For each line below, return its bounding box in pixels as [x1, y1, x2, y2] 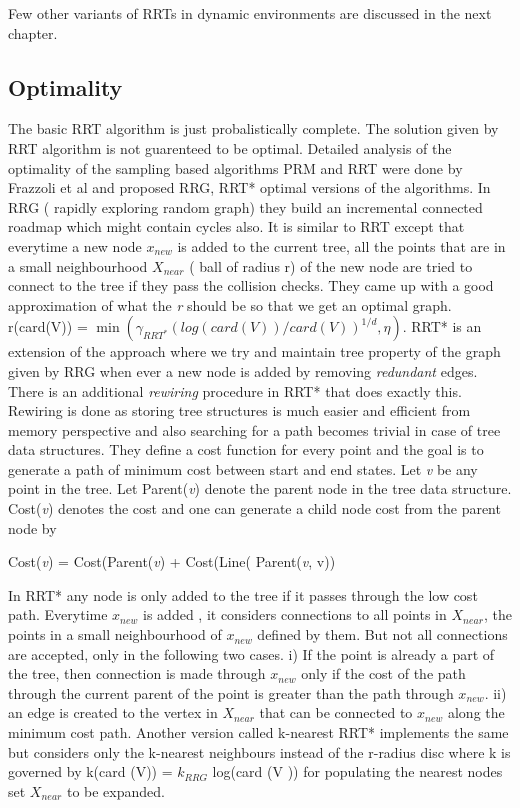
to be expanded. [66, 780, 165, 801]
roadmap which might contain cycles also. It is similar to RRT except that [8, 216, 465, 237]
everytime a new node [8, 235, 142, 256]
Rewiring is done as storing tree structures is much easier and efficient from [8, 400, 471, 421]
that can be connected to [259, 702, 413, 723]
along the [447, 702, 505, 723]
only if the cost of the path [301, 663, 466, 684]
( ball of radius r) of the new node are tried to [189, 255, 473, 276]
